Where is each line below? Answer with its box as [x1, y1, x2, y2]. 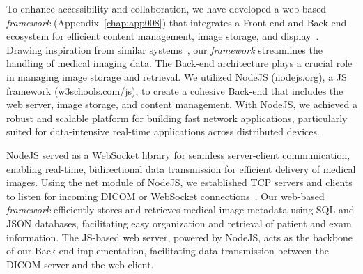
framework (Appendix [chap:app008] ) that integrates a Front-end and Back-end [6, 15, 347, 29]
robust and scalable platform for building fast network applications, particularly [6, 110, 348, 125]
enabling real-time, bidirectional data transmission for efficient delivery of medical [6, 161, 356, 176]
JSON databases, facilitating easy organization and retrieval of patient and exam [6, 215, 352, 230]
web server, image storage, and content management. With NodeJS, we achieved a [6, 97, 358, 112]
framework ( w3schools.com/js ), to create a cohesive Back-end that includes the [6, 83, 343, 98]
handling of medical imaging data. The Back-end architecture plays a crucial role [6, 56, 353, 70]
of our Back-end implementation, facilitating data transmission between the [6, 243, 329, 258]
